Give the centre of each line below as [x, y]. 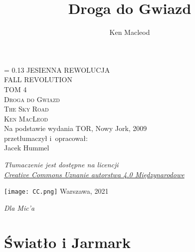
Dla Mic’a [19, 207]
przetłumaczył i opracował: [46, 138]
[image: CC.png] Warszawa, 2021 [56, 191]
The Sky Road [26, 109]
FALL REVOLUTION [38, 79]
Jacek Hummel [27, 148]
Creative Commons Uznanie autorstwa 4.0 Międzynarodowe [94, 174]
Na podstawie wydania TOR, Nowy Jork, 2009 [76, 128]
